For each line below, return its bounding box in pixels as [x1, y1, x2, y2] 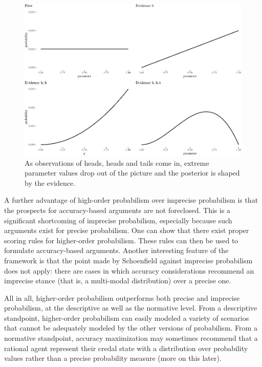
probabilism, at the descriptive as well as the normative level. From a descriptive [4, 302, 257, 313]
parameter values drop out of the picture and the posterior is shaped [25, 167, 240, 178]
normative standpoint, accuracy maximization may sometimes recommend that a [4, 333, 258, 343]
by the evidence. [25, 177, 76, 188]
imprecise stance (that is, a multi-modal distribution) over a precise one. [4, 275, 231, 286]
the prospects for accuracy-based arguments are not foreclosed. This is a [4, 204, 231, 215]
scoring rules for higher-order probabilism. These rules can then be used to [4, 235, 238, 245]
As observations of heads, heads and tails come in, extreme [25, 157, 209, 168]
